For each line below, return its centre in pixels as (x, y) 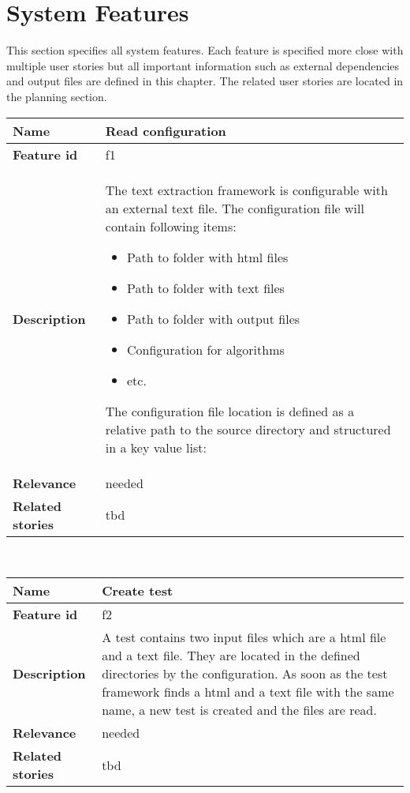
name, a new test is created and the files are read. (239, 710)
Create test (138, 591)
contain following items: (171, 226)
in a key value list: (156, 447)
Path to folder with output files (214, 318)
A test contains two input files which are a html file (244, 637)
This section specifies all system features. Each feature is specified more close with (205, 50)
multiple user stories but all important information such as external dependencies (203, 65)
